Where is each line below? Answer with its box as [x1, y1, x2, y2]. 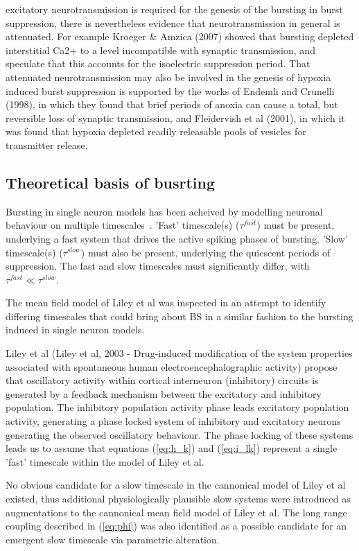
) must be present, [256, 218, 335, 232]
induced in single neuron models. [6, 322, 145, 337]
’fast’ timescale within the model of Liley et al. [6, 454, 204, 469]
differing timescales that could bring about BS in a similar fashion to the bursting [6, 308, 353, 323]
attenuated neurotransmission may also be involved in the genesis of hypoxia [6, 69, 331, 84]
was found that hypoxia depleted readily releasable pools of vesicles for [6, 124, 306, 139]
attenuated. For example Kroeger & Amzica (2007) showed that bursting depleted [6, 29, 354, 44]
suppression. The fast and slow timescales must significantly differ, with [6, 259, 310, 273]
